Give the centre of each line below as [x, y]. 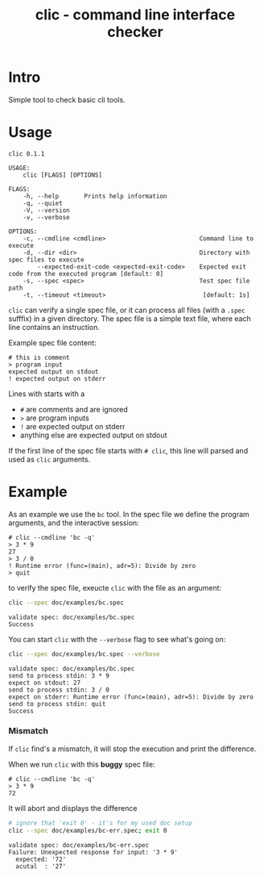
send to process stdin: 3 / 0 [59, 690]
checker [135, 32]
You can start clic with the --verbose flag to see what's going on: [117, 639]
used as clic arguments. [49, 459]
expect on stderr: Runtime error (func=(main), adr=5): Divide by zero [131, 697]
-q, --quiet [43, 203]
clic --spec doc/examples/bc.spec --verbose [84, 654]
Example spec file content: [52, 342]
